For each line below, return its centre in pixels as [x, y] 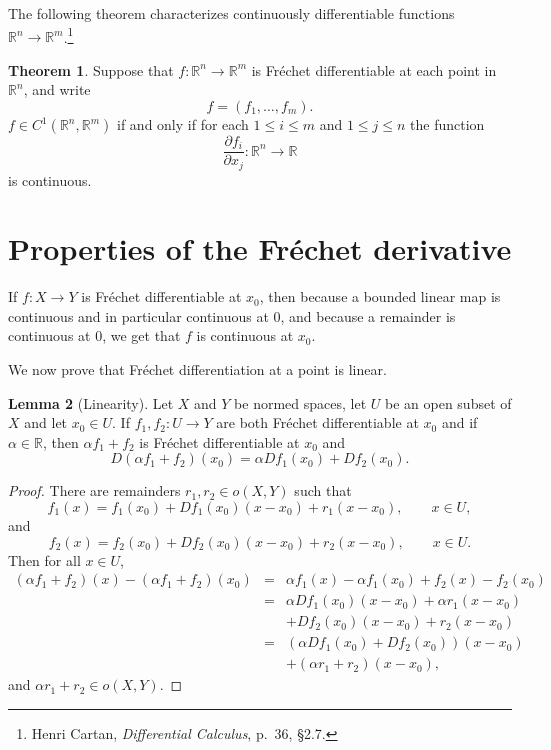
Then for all [44, 559]
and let [46, 422]
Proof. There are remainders [94, 490]
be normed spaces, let [300, 402]
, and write [57, 89]
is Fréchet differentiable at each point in [374, 69]
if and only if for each [183, 124]
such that [323, 490]
